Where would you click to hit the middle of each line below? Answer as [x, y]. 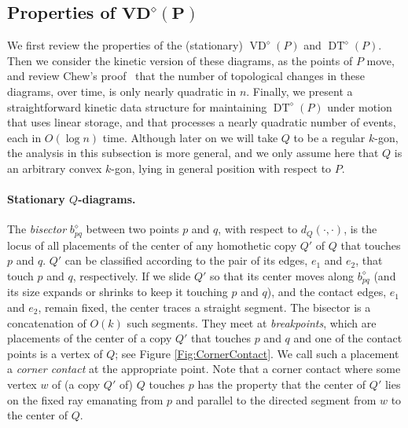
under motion [360, 106]
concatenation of [47, 322]
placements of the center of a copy [90, 338]
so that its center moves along [281, 275]
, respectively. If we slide [132, 275]
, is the [360, 229]
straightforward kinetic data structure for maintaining [137, 106]
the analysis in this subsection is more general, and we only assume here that [193, 153]
